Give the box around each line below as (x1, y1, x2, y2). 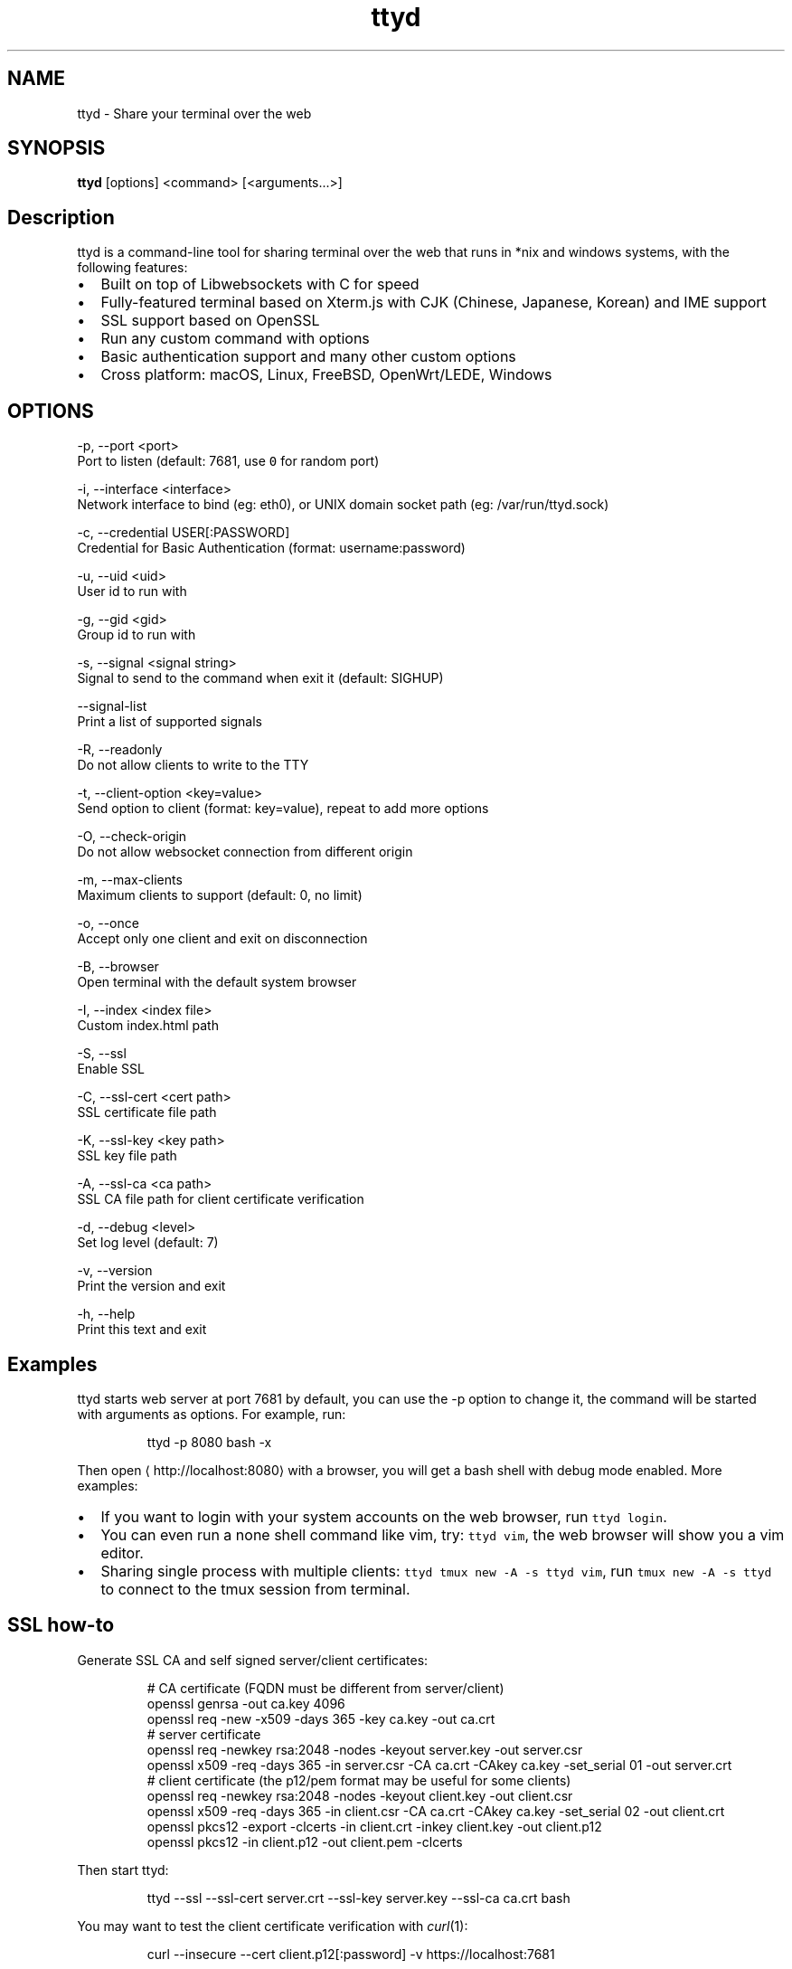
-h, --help (77, 1306, 136, 1322)
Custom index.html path (77, 1018, 219, 1034)
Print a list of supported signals (77, 714, 263, 730)
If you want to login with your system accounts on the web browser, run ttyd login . (100, 1507, 667, 1526)
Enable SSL (77, 1061, 145, 1077)
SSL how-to (7, 1614, 115, 1637)
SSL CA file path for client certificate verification (77, 1191, 364, 1207)
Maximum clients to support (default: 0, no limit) (77, 887, 363, 904)
